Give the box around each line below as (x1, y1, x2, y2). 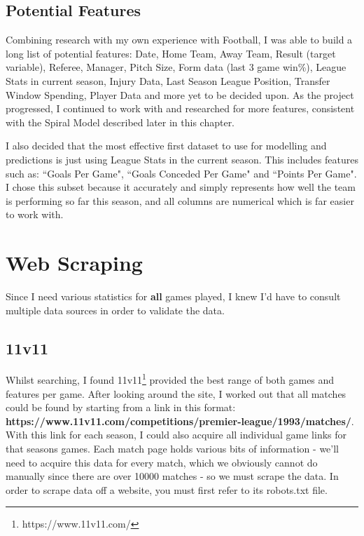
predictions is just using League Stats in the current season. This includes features (6, 152, 358, 166)
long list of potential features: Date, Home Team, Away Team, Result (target (6, 46, 336, 60)
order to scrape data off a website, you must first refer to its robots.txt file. (6, 482, 328, 497)
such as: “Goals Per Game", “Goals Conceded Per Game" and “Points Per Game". (6, 166, 357, 180)
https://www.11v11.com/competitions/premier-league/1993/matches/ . (6, 413, 354, 428)
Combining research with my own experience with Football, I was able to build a (6, 32, 353, 47)
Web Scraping (6, 248, 143, 277)
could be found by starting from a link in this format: (6, 400, 236, 415)
